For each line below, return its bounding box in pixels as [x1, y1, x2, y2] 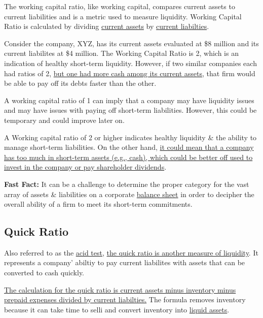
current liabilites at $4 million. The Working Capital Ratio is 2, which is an [4, 48, 239, 58]
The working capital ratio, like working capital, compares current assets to [4, 1, 235, 11]
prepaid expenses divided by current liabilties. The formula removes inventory [4, 294, 246, 305]
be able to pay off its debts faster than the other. [4, 78, 157, 88]
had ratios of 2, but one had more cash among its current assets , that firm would [4, 68, 255, 78]
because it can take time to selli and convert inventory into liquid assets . [4, 304, 230, 314]
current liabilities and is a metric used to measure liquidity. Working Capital [4, 11, 242, 21]
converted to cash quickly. [4, 267, 85, 278]
